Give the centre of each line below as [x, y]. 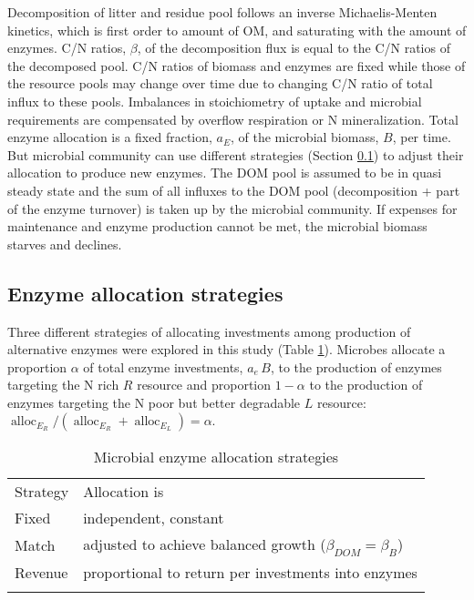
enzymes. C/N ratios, [67, 48]
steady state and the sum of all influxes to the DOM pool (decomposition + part [234, 190]
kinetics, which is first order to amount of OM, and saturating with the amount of [237, 30]
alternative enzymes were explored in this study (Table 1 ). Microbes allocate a [227, 349]
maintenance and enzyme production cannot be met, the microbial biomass [217, 226]
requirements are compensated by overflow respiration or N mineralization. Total [233, 119]
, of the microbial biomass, [304, 137]
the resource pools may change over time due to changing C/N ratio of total [220, 83]
